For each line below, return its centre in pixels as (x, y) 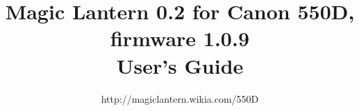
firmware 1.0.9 (180, 38)
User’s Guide (180, 65)
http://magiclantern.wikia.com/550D (180, 98)
